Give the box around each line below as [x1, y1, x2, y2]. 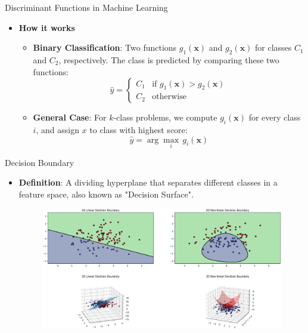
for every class [248, 111, 301, 124]
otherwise [152, 92, 186, 101]
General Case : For [33, 111, 107, 124]
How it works [18, 21, 75, 33]
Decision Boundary [5, 156, 74, 168]
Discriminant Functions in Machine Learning [5, 1, 168, 13]
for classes [255, 41, 292, 54]
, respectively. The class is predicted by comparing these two [58, 53, 279, 66]
